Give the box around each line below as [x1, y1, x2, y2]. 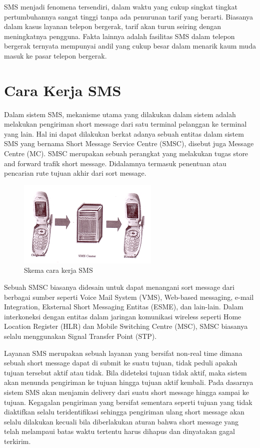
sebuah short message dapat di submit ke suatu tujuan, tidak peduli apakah [4, 357, 237, 368]
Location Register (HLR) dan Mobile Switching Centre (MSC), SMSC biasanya [4, 321, 248, 331]
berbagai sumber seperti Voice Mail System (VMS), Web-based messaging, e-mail [4, 291, 254, 302]
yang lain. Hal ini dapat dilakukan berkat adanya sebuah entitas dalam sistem [4, 128, 244, 139]
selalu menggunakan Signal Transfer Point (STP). [4, 331, 157, 341]
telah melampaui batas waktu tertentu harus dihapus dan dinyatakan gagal [4, 426, 235, 436]
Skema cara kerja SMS [24, 265, 93, 275]
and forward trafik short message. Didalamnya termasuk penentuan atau [4, 158, 226, 168]
